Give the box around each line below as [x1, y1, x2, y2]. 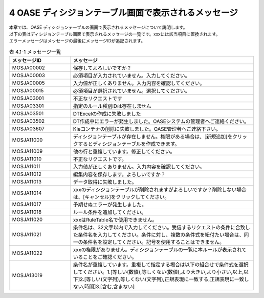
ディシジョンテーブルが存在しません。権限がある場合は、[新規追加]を [73, 133, 233, 140]
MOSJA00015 [12, 87, 44, 94]
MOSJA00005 [12, 79, 45, 86]
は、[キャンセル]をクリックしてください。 [73, 194, 170, 200]
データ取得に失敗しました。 [73, 179, 137, 185]
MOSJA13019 [12, 272, 43, 279]
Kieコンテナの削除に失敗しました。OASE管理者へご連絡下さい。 [73, 126, 221, 133]
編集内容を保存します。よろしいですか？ [73, 171, 166, 178]
